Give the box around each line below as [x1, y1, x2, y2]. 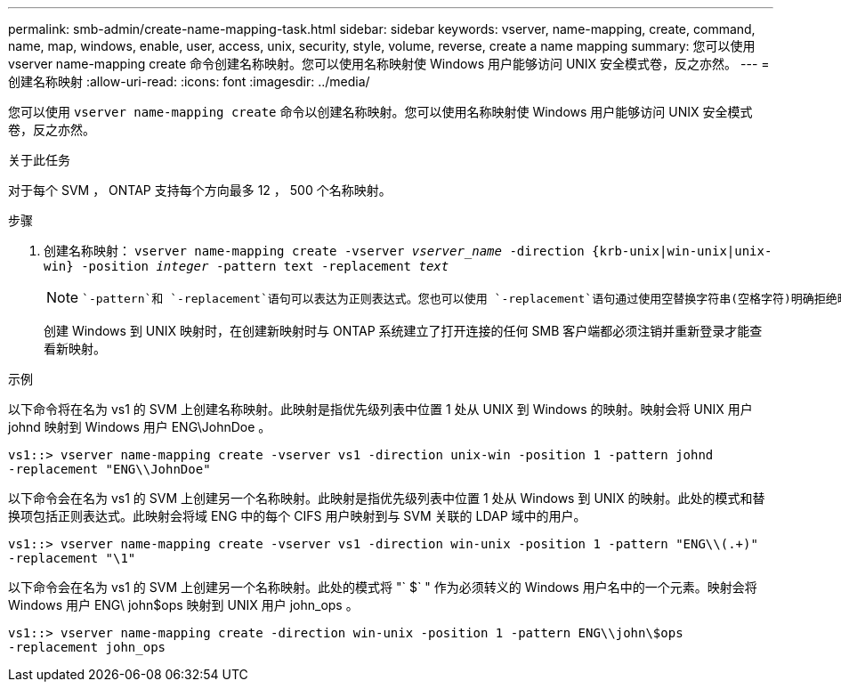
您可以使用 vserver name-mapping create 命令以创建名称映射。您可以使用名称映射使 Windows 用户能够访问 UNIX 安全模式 [8, 104, 753, 119]
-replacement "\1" [8, 551, 136, 565]
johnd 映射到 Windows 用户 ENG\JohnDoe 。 [8, 419, 271, 434]
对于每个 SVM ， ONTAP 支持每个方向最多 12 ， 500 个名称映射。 [8, 182, 392, 198]
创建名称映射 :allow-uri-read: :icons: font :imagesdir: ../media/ [8, 74, 370, 89]
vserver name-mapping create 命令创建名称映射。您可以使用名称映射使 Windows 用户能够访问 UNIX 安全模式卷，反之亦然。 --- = [8, 56, 770, 71]
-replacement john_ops [8, 640, 166, 654]
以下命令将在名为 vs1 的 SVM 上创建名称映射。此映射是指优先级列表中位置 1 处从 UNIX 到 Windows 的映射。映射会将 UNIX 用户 [8, 401, 753, 417]
